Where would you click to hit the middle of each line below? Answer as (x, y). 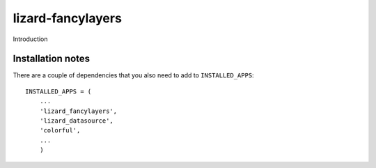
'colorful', (60, 130)
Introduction (30, 39)
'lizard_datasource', (77, 121)
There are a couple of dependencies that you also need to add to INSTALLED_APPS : (133, 75)
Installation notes (52, 59)
